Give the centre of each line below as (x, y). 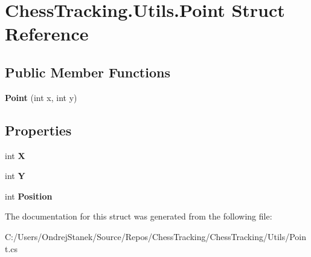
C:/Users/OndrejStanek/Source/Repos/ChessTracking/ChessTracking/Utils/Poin (155, 236)
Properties (38, 130)
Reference (47, 34)
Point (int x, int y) (41, 97)
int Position (29, 196)
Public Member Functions (88, 72)
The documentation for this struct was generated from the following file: (139, 216)
